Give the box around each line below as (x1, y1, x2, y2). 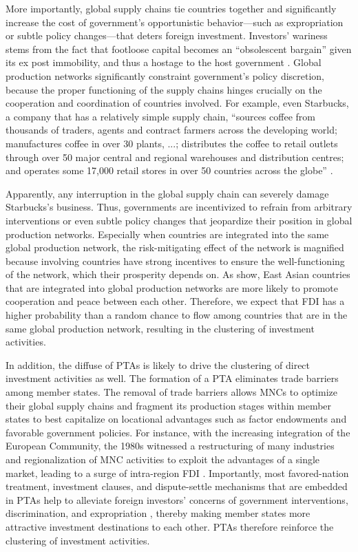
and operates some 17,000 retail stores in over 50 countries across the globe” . (6, 163, 333, 178)
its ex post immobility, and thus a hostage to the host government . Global (6, 55, 322, 70)
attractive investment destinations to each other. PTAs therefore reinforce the (6, 519, 334, 533)
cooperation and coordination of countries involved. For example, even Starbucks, (6, 96, 349, 110)
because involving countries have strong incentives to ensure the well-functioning (6, 253, 345, 268)
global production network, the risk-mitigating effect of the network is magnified (6, 240, 344, 255)
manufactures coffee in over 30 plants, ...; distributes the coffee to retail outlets (6, 136, 338, 150)
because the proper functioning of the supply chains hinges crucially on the (6, 82, 322, 96)
